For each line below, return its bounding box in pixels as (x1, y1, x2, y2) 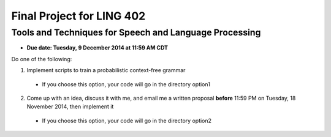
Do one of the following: (11, 55, 72, 62)
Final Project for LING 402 (11, 9, 146, 23)
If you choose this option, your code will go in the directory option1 (42, 80, 211, 88)
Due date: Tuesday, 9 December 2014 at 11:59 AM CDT (26, 44, 169, 51)
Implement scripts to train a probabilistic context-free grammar (26, 67, 186, 74)
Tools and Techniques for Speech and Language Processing (11, 27, 261, 38)
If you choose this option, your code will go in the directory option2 (42, 117, 211, 124)
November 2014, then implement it (26, 103, 114, 110)
